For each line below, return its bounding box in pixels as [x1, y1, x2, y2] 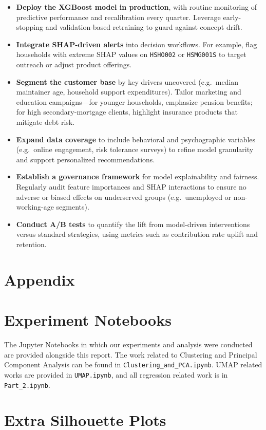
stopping [16, 22, 44, 32]
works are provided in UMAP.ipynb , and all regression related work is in [4, 369, 228, 380]
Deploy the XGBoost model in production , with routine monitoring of [16, 2, 257, 12]
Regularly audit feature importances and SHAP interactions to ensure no [16, 181, 246, 192]
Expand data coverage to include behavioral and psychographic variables [16, 134, 256, 144]
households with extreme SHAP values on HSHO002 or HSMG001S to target [16, 49, 246, 60]
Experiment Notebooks [4, 309, 172, 330]
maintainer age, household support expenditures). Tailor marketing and [16, 86, 241, 97]
